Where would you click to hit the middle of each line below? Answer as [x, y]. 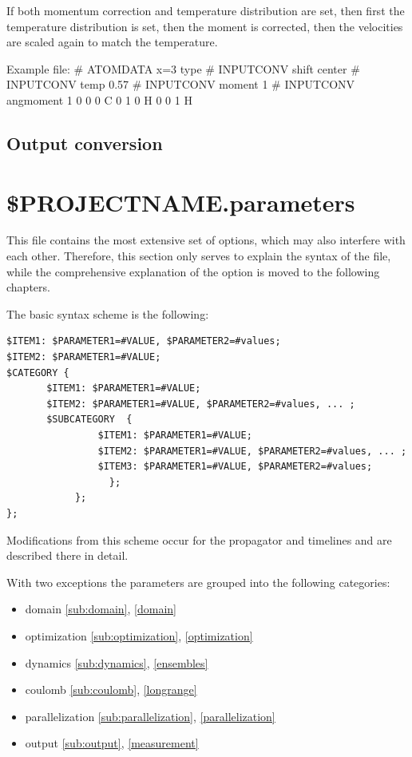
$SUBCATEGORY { [89, 420]
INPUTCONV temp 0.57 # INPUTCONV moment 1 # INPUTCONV [181, 84]
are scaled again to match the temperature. [112, 42]
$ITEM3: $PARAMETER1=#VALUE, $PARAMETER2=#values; [235, 467]
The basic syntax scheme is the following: [108, 313]
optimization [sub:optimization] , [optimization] [139, 635]
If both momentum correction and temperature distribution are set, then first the [206, 10]
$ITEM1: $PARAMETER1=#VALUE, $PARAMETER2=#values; [144, 341]
